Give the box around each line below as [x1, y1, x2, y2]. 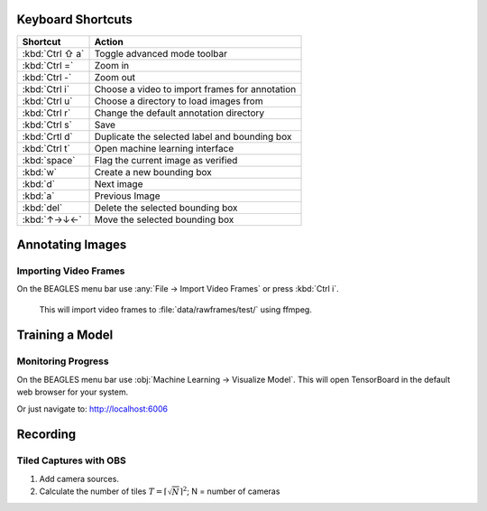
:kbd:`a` [22, 190, 55, 202]
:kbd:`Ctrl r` [22, 107, 71, 119]
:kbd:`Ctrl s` [22, 118, 72, 131]
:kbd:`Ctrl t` [22, 142, 71, 154]
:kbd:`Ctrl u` [22, 95, 73, 107]
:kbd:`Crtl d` [22, 130, 74, 143]
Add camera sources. [39, 473, 119, 484]
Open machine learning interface [94, 142, 234, 154]
